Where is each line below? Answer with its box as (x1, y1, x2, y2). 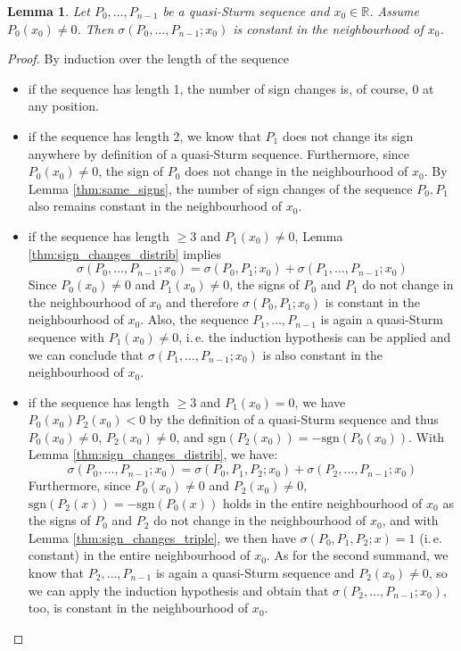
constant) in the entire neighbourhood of (28, 546, 251, 564)
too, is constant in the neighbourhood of (28, 598, 249, 617)
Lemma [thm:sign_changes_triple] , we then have (28, 528, 297, 547)
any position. (28, 96, 99, 115)
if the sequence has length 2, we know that (28, 126, 261, 145)
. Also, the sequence (140, 310, 249, 329)
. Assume (369, 2, 420, 20)
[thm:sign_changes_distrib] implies (28, 244, 222, 263)
